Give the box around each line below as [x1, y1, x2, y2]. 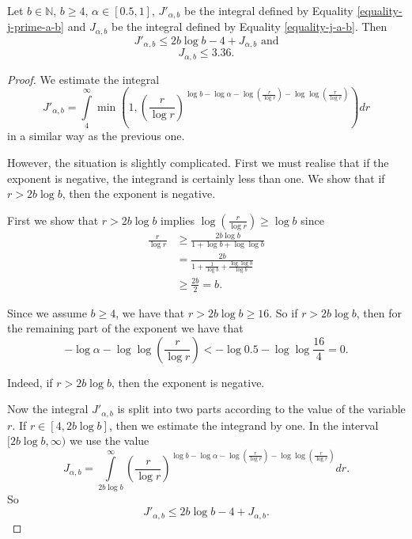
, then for [356, 304, 403, 321]
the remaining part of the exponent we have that [7, 320, 244, 336]
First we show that [7, 211, 99, 228]
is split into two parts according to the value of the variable [117, 400, 406, 417]
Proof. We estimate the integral [7, 70, 160, 87]
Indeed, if [7, 374, 53, 390]
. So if [269, 304, 298, 321]
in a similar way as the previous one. [7, 127, 185, 144]
